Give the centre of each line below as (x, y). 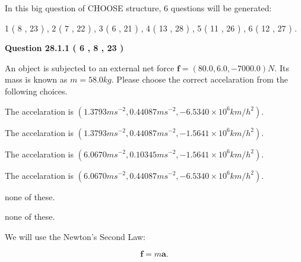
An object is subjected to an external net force (90, 67)
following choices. (36, 91)
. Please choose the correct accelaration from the (199, 79)
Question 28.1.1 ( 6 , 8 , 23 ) (64, 48)
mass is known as (36, 79)
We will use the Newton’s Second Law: (75, 236)
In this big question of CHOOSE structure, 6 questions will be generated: (138, 8)
